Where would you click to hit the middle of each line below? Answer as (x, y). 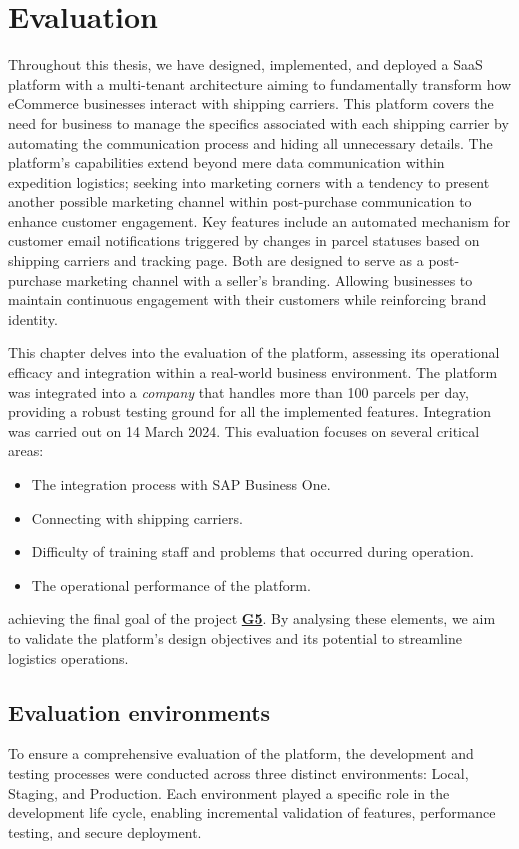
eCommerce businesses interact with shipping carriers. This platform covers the (251, 103)
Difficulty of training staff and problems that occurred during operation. (252, 551)
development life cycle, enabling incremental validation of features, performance (252, 812)
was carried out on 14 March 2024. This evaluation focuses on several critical (244, 430)
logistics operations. (68, 657)
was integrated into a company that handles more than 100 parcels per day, (238, 391)
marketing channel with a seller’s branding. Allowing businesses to (269, 279)
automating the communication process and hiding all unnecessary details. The (250, 142)
